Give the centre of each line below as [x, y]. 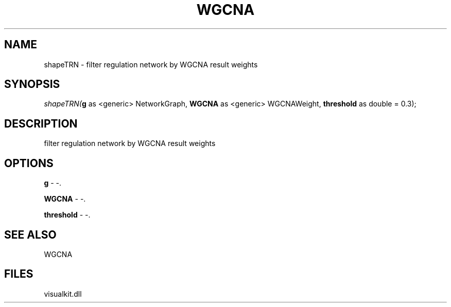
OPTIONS [29, 163]
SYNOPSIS [32, 84]
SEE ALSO [30, 234]
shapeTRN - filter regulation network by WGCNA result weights [151, 64]
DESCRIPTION [41, 123]
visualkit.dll [63, 294]
